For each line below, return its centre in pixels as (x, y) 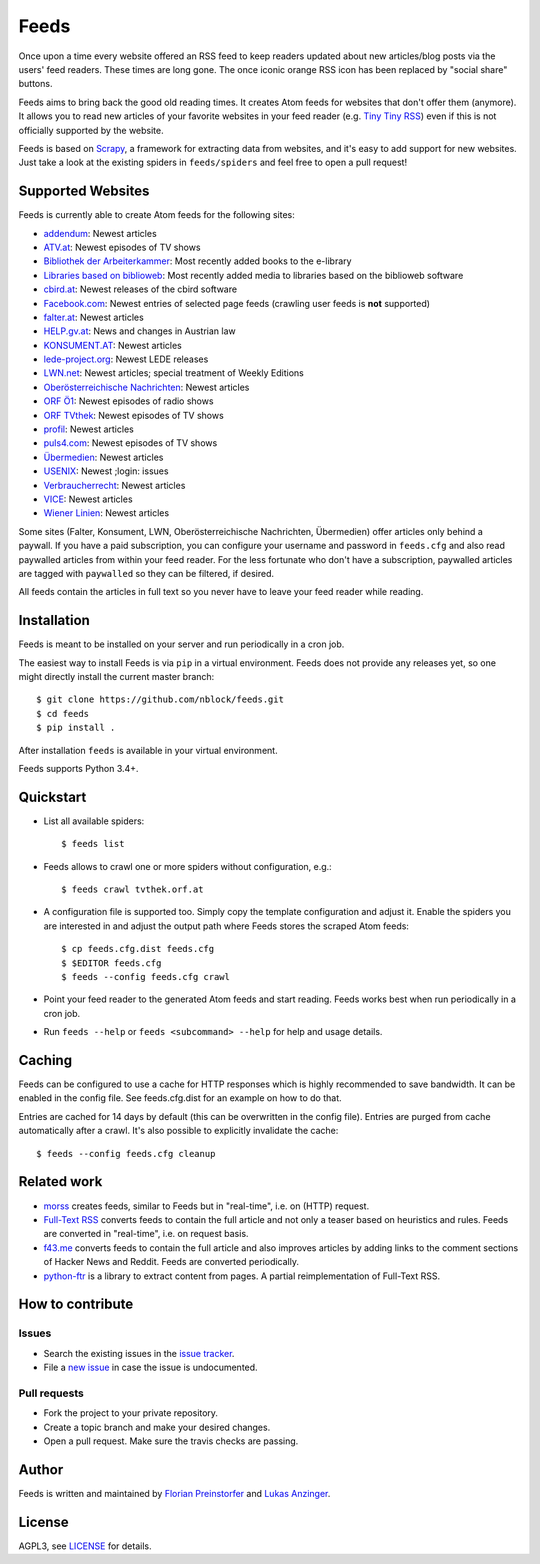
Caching (45, 1060)
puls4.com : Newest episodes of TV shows (130, 443)
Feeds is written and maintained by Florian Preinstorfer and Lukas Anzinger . (174, 1493)
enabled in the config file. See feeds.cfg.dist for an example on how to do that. (180, 1098)
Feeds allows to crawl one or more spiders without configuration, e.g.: (187, 866)
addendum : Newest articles (100, 233)
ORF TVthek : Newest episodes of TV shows (133, 415)
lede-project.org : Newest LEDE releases (126, 359)
